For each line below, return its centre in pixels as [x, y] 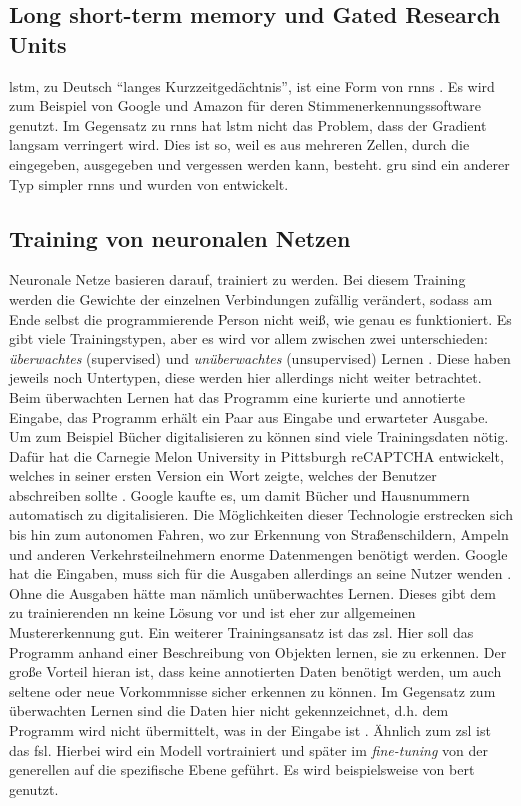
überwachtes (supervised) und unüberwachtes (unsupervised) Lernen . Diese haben [260, 357]
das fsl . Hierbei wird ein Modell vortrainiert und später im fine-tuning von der [249, 749]
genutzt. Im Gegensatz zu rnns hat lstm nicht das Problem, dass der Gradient [248, 124]
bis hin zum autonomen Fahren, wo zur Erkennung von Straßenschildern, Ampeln [259, 534]
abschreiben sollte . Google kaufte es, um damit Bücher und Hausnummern [239, 494]
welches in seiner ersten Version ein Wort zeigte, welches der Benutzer [223, 475]
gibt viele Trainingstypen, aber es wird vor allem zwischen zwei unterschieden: [248, 338]
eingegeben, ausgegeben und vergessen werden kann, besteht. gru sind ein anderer [259, 163]
